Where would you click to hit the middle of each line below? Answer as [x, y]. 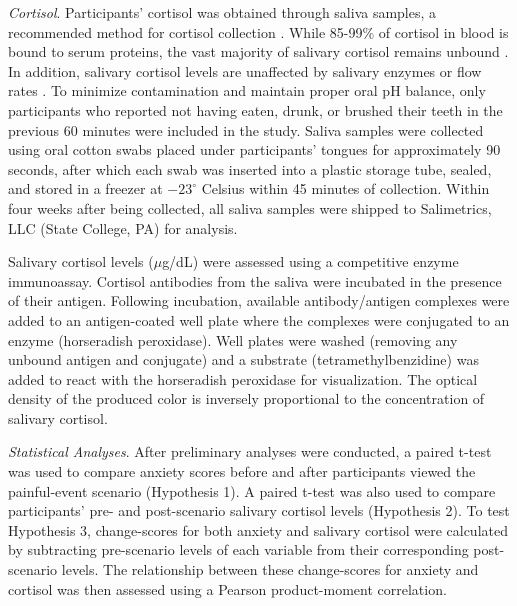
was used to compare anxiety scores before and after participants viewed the [242, 471]
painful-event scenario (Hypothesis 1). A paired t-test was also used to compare [252, 490]
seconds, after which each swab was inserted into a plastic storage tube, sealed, [250, 168]
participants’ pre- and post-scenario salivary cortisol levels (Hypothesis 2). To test [259, 510]
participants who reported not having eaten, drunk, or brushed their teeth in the [255, 109]
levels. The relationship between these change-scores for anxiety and [270, 569]
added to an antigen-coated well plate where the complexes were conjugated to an [259, 319]
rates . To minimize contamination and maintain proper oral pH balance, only [247, 90]
